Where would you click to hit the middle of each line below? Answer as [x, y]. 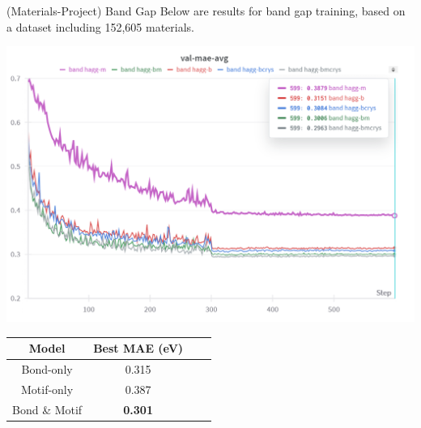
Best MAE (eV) [138, 348]
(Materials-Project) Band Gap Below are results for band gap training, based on [206, 11]
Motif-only [47, 389]
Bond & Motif [47, 409]
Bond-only [47, 369]
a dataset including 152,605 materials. [100, 26]
